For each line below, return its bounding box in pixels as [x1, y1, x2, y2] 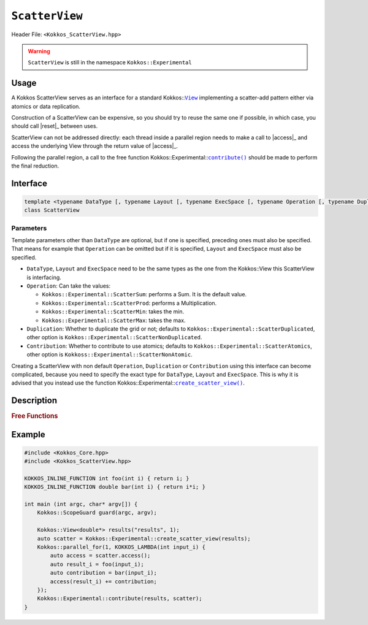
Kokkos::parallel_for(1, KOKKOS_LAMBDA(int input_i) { [37, 543, 205, 551]
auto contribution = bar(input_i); [50, 569, 158, 577]
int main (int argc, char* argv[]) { [24, 500, 138, 508]
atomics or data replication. [11, 102, 81, 110]
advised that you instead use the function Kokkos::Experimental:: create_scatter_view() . [11, 379, 245, 386]
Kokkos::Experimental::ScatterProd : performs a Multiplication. [42, 299, 217, 307]
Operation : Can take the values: [26, 282, 110, 289]
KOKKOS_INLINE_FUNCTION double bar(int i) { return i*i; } [24, 483, 205, 491]
